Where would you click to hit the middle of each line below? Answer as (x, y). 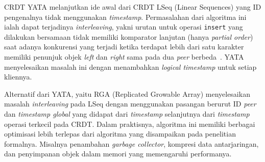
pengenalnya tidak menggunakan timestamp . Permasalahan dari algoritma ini (125, 17)
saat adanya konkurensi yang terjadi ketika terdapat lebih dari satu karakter (124, 47)
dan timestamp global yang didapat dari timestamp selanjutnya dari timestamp (127, 114)
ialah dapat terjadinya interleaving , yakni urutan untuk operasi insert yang (124, 27)
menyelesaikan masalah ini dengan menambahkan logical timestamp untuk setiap (130, 66)
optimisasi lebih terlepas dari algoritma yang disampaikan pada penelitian (120, 134)
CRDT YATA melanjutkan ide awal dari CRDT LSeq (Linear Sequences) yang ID (133, 7)
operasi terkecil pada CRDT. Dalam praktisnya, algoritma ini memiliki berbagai (130, 124)
